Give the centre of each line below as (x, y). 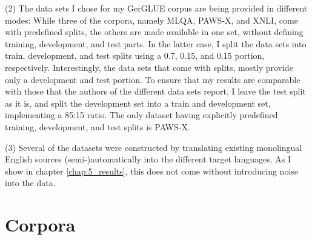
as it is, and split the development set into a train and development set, (138, 103)
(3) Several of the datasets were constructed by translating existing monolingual (154, 147)
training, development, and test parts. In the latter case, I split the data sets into (156, 43)
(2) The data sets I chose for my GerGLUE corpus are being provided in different (156, 8)
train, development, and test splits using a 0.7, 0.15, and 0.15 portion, (135, 55)
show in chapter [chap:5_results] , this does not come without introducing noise (152, 171)
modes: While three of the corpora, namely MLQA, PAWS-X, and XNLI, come (151, 20)
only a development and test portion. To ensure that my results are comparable (153, 79)
